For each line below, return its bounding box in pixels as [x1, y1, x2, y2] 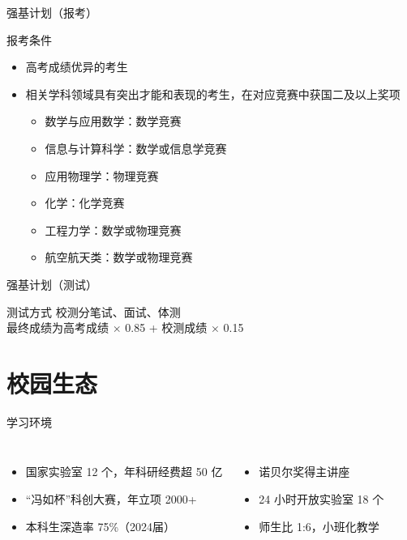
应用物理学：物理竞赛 [45, 167, 159, 184]
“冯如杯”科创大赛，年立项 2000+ [25, 491, 197, 508]
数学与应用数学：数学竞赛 [45, 113, 182, 130]
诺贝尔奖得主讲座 [259, 463, 350, 480]
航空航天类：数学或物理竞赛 [45, 249, 193, 266]
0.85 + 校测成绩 [125, 319, 208, 336]
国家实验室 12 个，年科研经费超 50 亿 [25, 463, 223, 480]
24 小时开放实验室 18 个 [259, 491, 384, 508]
